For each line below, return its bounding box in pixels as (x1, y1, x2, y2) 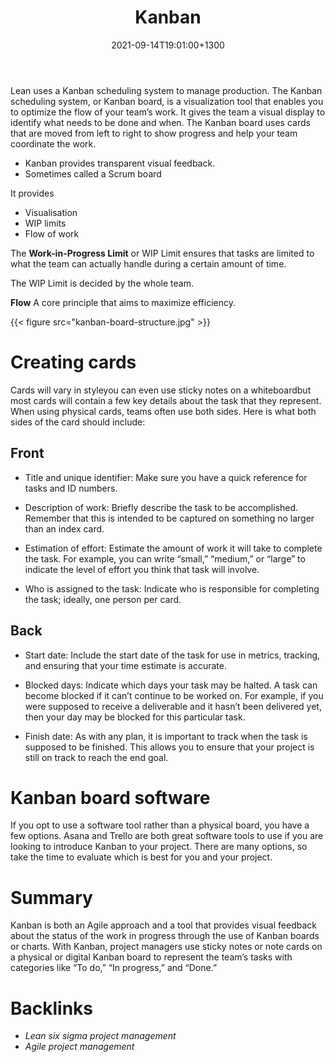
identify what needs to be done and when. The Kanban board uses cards (10, 116, 311, 128)
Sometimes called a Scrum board (24, 167, 162, 180)
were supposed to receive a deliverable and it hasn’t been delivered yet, (24, 700, 322, 712)
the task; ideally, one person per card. (24, 593, 182, 605)
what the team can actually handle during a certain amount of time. (10, 257, 287, 270)
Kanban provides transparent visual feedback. (24, 157, 216, 169)
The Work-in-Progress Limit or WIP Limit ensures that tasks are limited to (10, 247, 315, 259)
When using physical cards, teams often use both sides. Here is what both (10, 405, 317, 417)
